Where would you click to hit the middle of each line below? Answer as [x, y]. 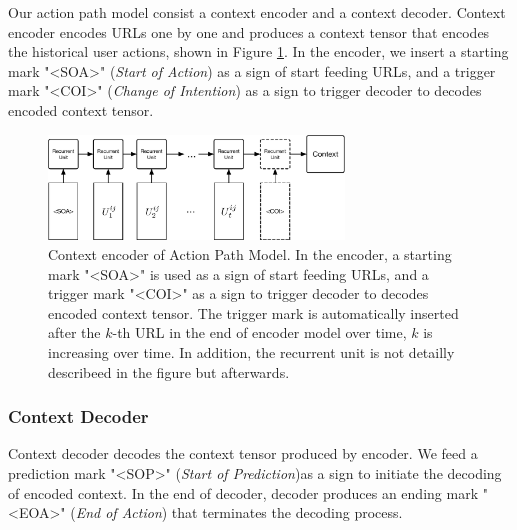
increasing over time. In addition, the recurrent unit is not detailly [251, 351]
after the [74, 332]
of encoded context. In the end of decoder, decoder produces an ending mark [243, 492]
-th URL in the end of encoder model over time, [259, 332]
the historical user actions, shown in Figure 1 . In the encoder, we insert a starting [258, 51]
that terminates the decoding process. [287, 512]
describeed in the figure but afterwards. [169, 371]
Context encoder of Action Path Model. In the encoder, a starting [250, 253]
